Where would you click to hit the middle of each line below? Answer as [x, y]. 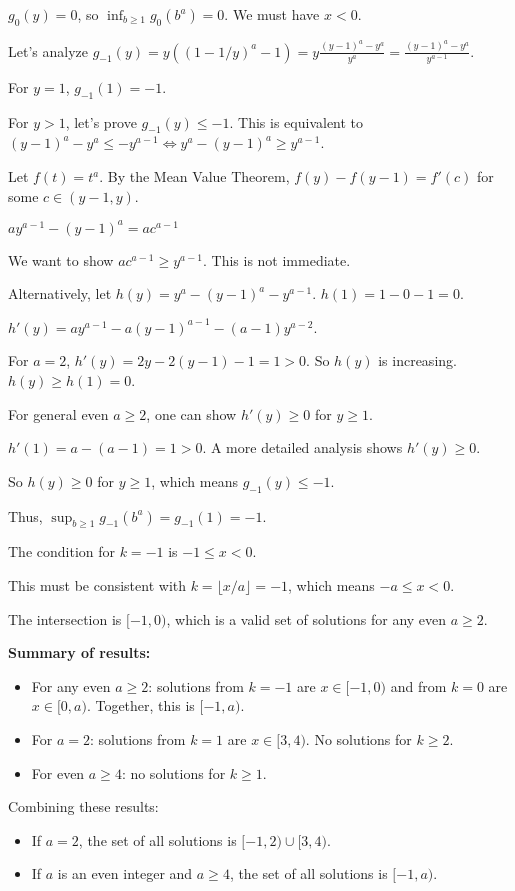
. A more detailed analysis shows [302, 447]
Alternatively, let [60, 293]
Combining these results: [83, 806]
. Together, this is [140, 705]
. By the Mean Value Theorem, [194, 176]
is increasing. [417, 360]
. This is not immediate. [277, 259]
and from [418, 685]
